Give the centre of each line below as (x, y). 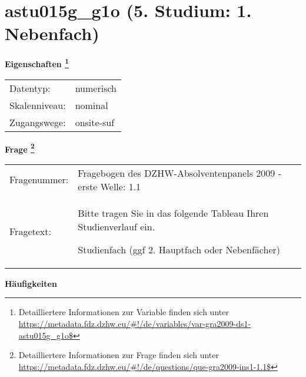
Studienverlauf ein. (117, 226)
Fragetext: (30, 231)
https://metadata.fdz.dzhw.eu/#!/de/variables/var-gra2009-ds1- (135, 323)
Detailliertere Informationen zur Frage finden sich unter (119, 355)
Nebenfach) (52, 33)
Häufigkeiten (31, 283)
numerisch (96, 88)
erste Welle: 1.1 (109, 186)
